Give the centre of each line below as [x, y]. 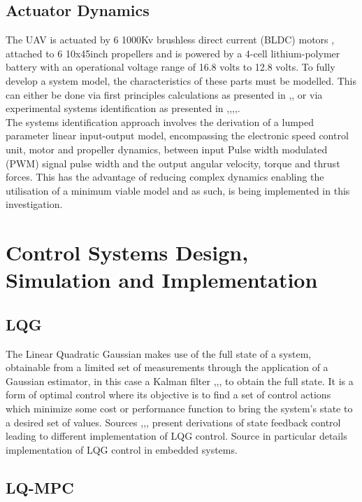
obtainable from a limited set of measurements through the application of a [167, 367]
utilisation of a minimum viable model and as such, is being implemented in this [178, 190]
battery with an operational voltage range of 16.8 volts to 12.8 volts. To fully [171, 67]
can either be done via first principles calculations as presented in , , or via [164, 94]
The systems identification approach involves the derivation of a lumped [160, 121]
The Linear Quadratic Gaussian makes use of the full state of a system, [159, 353]
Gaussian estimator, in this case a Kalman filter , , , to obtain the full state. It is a [180, 381]
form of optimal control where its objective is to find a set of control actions [168, 395]
